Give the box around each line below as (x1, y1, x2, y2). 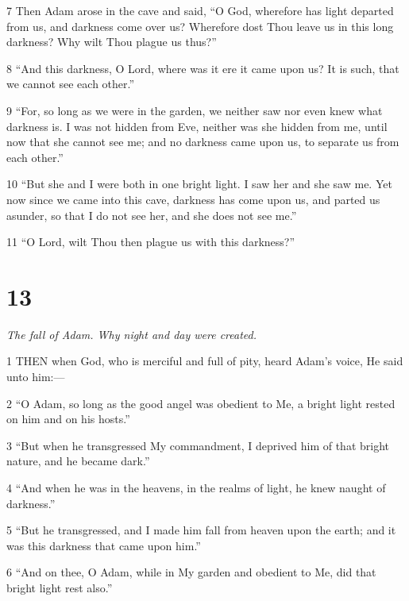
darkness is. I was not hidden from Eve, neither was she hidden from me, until (6, 118, 388, 134)
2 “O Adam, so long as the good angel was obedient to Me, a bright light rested (6, 395, 395, 411)
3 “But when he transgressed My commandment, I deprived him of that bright (6, 437, 390, 453)
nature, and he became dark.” (6, 453, 150, 469)
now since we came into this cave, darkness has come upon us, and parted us (6, 191, 380, 207)
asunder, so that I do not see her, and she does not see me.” (6, 206, 297, 223)
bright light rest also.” (6, 579, 113, 595)
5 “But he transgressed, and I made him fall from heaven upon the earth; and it (6, 522, 396, 538)
